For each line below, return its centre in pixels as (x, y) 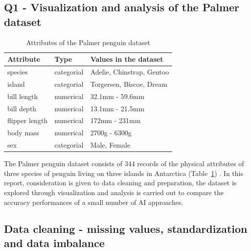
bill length (23, 96)
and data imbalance (54, 242)
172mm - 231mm (115, 120)
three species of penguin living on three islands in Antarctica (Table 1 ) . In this (124, 173)
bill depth (22, 108)
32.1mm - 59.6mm (117, 96)
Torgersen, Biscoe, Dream (129, 84)
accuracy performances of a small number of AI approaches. (94, 202)
